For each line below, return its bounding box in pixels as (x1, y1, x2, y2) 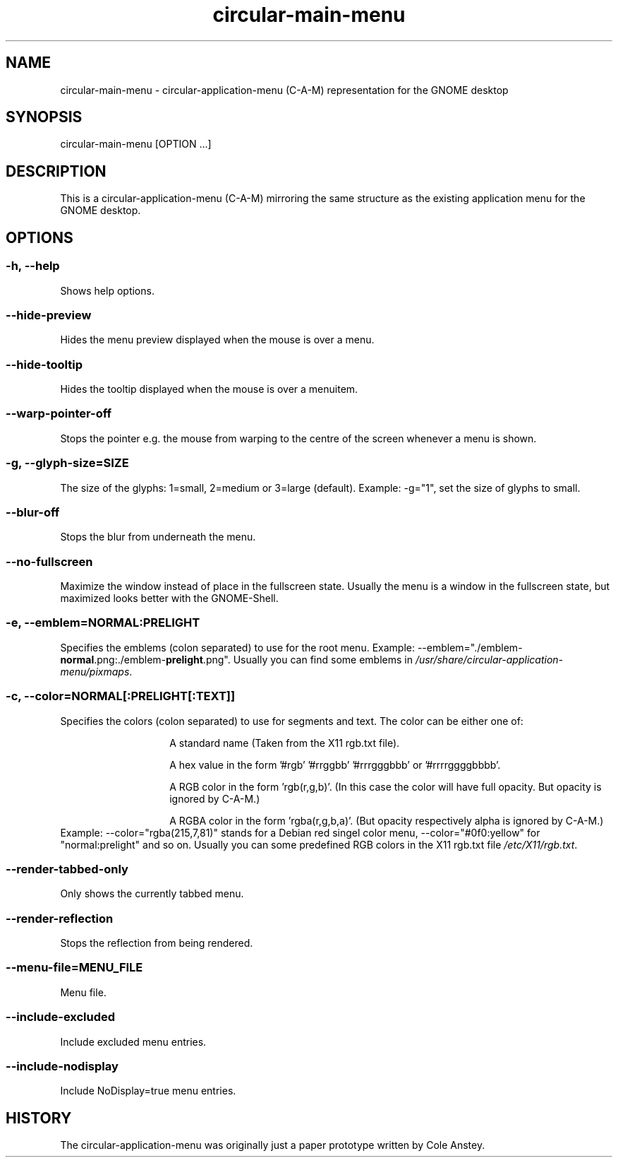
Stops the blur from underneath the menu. (60, 531, 256, 543)
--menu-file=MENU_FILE (6, 960, 143, 975)
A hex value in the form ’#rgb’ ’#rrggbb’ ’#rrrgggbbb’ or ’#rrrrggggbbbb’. (169, 758, 501, 771)
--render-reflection (6, 911, 114, 926)
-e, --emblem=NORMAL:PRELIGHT (6, 615, 200, 630)
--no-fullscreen (6, 554, 93, 569)
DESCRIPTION (6, 162, 107, 180)
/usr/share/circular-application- (415, 653, 564, 666)
